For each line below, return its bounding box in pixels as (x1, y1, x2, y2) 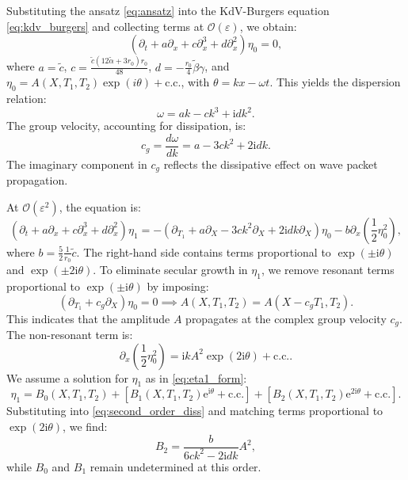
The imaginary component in (6, 155, 147, 172)
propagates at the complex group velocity (185, 310, 387, 326)
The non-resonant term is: (6, 326, 133, 342)
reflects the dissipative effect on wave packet (163, 155, 378, 172)
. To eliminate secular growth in (93, 261, 248, 278)
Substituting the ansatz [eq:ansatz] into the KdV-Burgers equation (6, 2, 330, 18)
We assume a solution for (6, 369, 128, 386)
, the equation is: (59, 198, 141, 215)
